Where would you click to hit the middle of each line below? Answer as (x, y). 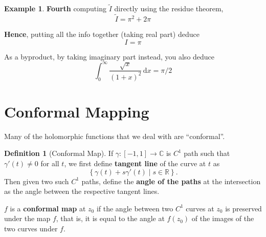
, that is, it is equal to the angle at (110, 218)
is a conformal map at (48, 208)
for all (50, 163)
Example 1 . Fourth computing (55, 8)
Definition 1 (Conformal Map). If (59, 153)
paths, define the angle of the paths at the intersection (171, 181)
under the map (27, 218)
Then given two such (37, 181)
